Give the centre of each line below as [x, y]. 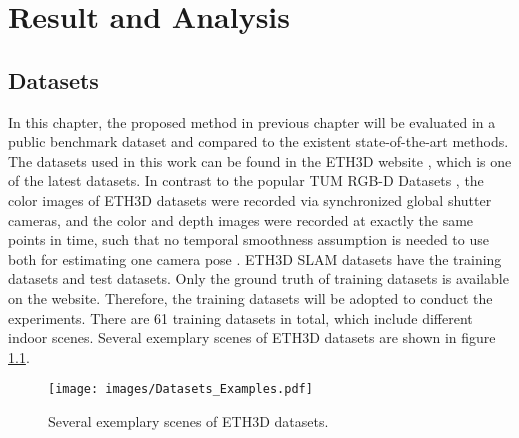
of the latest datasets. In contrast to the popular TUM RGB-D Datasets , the [246, 180]
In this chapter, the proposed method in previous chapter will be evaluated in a [252, 121]
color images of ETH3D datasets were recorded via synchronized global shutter [250, 199]
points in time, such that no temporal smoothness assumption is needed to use [248, 239]
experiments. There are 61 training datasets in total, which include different [240, 317]
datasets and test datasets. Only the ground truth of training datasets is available [258, 278]
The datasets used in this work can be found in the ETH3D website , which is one [260, 160]
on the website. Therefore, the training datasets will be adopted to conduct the [250, 297]
